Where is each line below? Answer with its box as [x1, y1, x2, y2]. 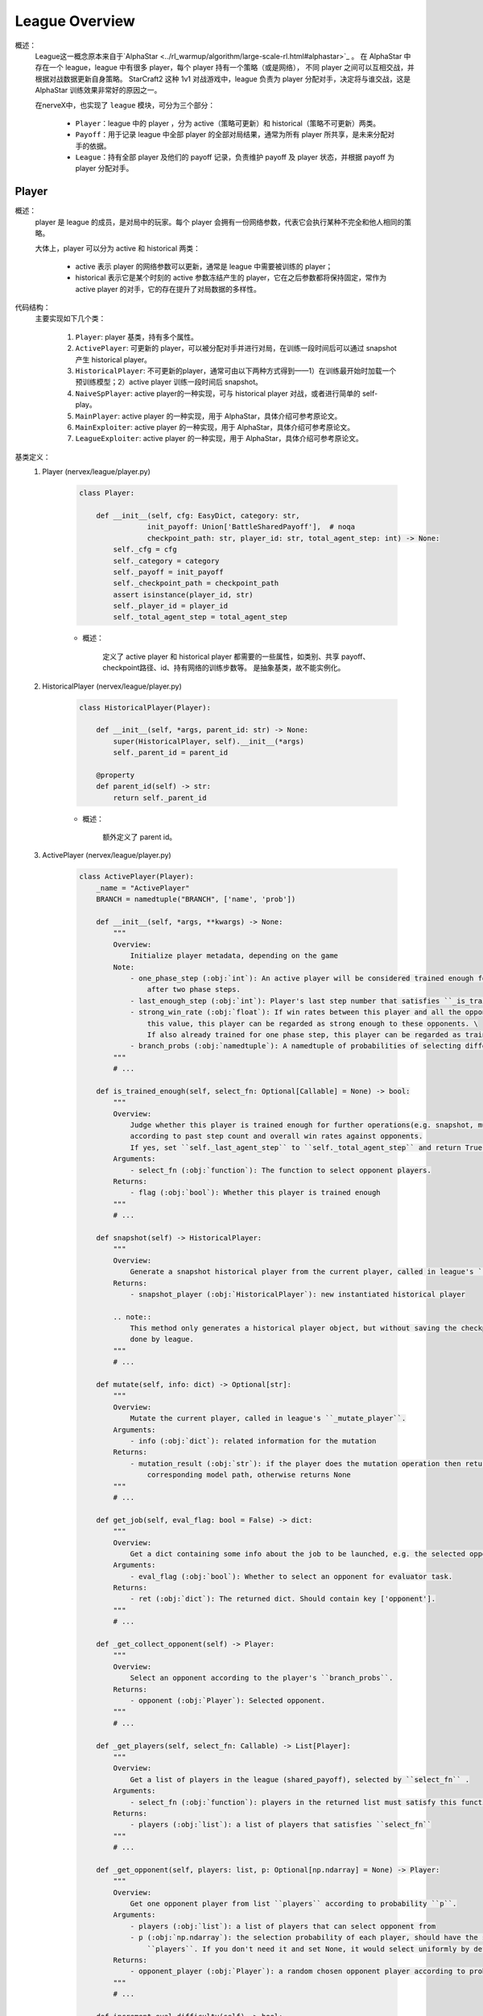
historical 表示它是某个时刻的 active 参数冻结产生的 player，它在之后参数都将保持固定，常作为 [75, 273, 387, 282]
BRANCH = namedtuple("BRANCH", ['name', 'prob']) [96, 895, 296, 904]
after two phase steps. [147, 985, 241, 994]
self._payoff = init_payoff [113, 567, 225, 577]
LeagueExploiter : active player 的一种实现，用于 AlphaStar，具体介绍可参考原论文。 [75, 434, 363, 444]
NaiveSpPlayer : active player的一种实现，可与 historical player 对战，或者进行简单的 [75, 388, 361, 398]
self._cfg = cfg [113, 545, 177, 554]
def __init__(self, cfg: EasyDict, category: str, [96, 510, 300, 520]
